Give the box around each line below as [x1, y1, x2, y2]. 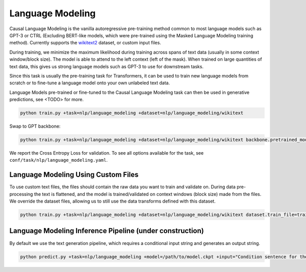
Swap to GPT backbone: [9, 123, 61, 130]
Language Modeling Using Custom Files [9, 170, 139, 179]
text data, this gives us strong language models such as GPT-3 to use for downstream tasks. [9, 63, 204, 69]
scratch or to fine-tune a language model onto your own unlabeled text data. [9, 80, 170, 86]
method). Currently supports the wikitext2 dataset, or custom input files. [9, 40, 162, 46]
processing [9, 191, 33, 197]
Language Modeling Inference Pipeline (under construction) [9, 227, 204, 235]
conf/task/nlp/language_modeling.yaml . [9, 157, 108, 163]
